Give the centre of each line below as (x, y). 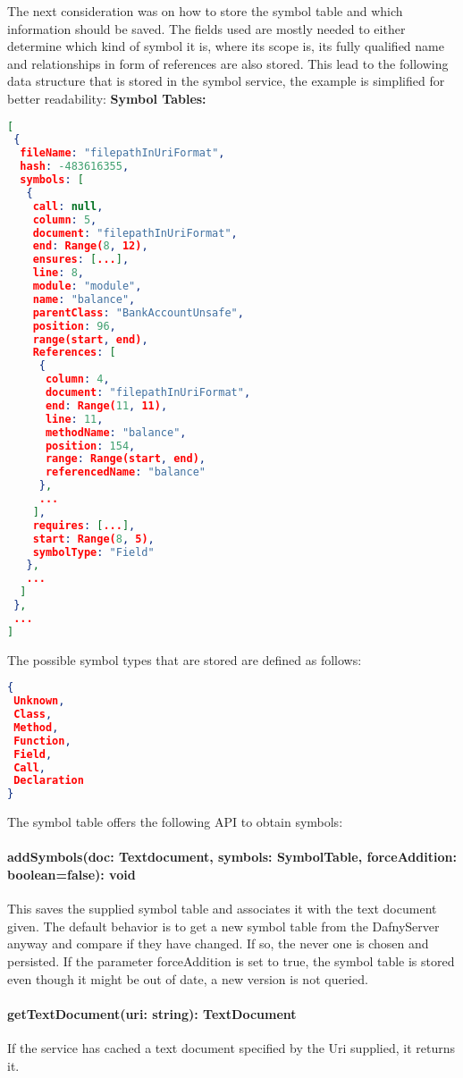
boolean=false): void (72, 874)
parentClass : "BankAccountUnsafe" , (138, 312)
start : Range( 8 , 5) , (93, 539)
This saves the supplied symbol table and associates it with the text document (222, 909)
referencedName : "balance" (125, 472)
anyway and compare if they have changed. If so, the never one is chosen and (218, 943)
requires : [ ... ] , (84, 525)
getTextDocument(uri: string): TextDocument (152, 1013)
